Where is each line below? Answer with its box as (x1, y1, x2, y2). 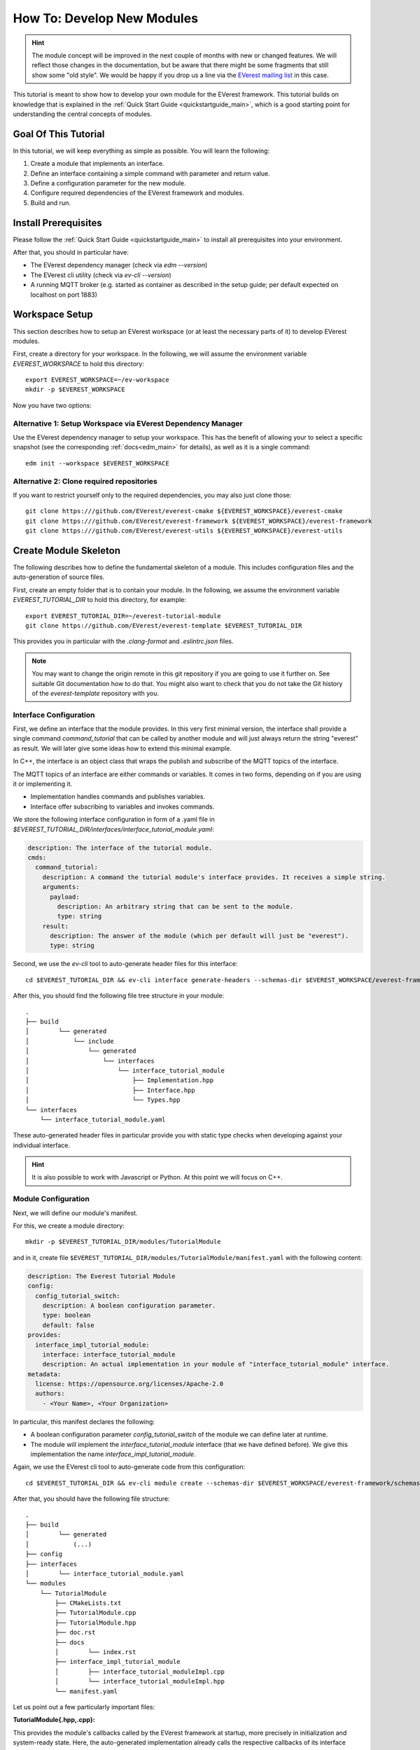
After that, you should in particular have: (13, 248, 129, 257)
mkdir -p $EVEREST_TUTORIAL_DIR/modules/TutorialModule (25, 1238, 221, 1246)
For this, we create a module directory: (13, 1221, 125, 1230)
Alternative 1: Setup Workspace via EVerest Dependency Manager (13, 419, 243, 428)
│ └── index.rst (55, 1648, 136, 1656)
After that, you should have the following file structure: (13, 1494, 170, 1503)
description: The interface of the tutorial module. (27, 843, 213, 852)
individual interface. (13, 1141, 70, 1149)
